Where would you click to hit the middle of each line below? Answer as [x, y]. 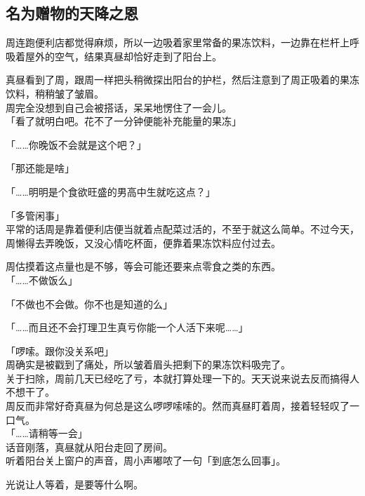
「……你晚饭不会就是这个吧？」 [76, 144]
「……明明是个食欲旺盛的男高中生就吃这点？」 [111, 191]
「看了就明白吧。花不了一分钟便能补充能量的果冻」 [124, 121]
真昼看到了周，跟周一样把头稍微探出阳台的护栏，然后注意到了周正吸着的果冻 [182, 80]
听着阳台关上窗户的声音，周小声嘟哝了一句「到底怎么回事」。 [146, 461]
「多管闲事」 [35, 215]
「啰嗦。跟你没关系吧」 [60, 350]
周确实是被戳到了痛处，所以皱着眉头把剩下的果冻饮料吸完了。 [148, 364]
